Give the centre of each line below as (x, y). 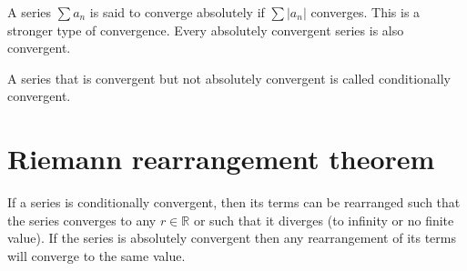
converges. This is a (365, 12)
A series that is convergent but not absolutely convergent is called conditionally (229, 78)
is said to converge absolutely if (177, 12)
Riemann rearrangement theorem (221, 159)
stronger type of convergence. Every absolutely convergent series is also (206, 30)
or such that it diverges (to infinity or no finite (324, 220)
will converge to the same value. (96, 255)
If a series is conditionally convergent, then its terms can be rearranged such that (234, 202)
